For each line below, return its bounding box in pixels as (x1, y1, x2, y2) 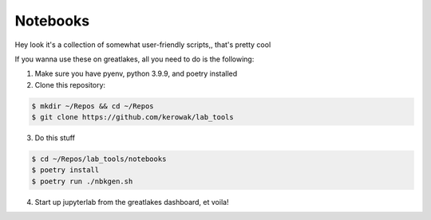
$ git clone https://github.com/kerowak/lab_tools (31, 112, 235, 122)
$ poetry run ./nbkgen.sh (31, 176, 133, 186)
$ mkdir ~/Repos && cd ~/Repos (31, 101, 155, 111)
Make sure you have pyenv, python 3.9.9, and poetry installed (34, 69, 238, 79)
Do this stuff (34, 133, 76, 143)
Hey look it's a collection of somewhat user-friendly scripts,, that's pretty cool (14, 40, 271, 49)
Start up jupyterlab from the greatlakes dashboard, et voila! (34, 197, 229, 206)
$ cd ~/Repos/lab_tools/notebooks (31, 155, 167, 163)
